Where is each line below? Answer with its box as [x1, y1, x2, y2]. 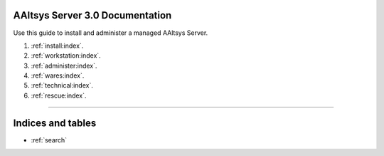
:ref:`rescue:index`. [31, 91, 87, 100]
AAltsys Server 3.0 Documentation [13, 9, 172, 21]
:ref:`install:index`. [31, 41, 84, 50]
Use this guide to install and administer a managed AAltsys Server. [13, 28, 208, 37]
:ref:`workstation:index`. [31, 51, 101, 60]
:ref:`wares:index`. [31, 71, 85, 80]
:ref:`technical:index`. [31, 81, 94, 90]
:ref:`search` [31, 135, 68, 144]
